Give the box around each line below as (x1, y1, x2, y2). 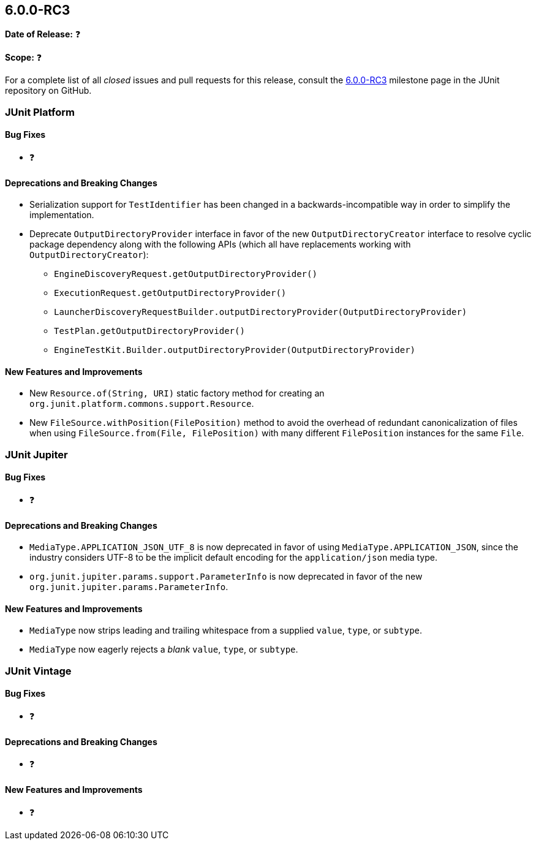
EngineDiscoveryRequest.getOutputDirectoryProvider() (54, 269, 317, 279)
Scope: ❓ (5, 52, 42, 63)
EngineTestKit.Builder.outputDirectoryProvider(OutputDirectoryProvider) (54, 345, 416, 355)
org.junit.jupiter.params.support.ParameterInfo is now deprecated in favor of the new (29, 571, 423, 582)
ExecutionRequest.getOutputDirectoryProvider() (54, 288, 287, 298)
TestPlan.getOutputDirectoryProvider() (54, 326, 245, 336)
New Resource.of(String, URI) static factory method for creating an (29, 388, 325, 399)
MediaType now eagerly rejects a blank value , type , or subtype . (29, 644, 298, 655)
